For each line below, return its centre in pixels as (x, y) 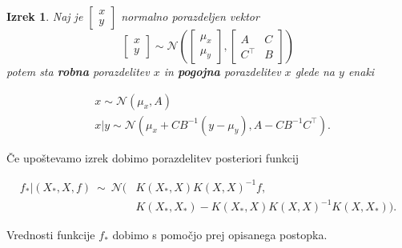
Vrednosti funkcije (51, 235)
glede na (315, 71)
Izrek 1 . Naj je (45, 16)
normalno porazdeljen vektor (190, 16)
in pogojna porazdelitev (222, 71)
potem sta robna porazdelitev (78, 71)
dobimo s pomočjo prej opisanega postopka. (220, 235)
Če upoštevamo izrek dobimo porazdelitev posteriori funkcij (153, 157)
